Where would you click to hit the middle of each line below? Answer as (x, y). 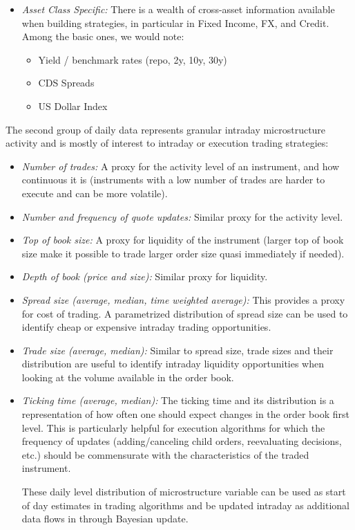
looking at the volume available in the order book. (128, 377)
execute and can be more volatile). (95, 193)
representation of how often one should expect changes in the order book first (185, 414)
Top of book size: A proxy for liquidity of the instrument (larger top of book (183, 240)
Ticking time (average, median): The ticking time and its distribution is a (178, 400)
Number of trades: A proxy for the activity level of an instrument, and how (181, 166)
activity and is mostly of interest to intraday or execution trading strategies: (167, 143)
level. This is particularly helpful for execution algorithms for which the (173, 427)
